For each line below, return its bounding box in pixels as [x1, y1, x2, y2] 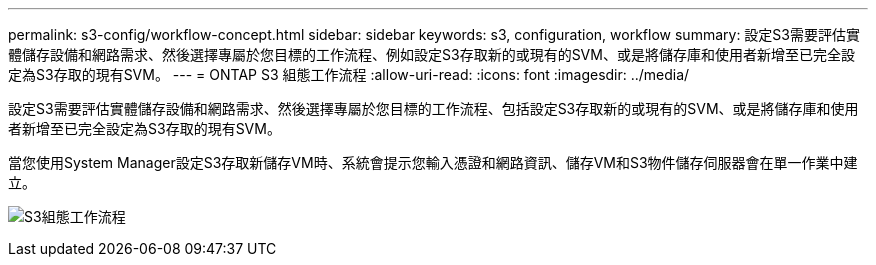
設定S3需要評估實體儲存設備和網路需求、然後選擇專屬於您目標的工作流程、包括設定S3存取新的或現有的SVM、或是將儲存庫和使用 [8, 100, 859, 117]
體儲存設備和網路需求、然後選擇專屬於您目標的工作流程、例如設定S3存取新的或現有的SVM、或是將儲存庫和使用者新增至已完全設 [8, 46, 855, 63]
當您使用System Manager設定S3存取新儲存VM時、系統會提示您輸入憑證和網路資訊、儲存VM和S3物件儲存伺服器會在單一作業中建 [8, 154, 858, 171]
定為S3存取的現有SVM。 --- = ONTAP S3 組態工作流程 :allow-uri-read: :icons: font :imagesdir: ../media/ [8, 66, 690, 83]
